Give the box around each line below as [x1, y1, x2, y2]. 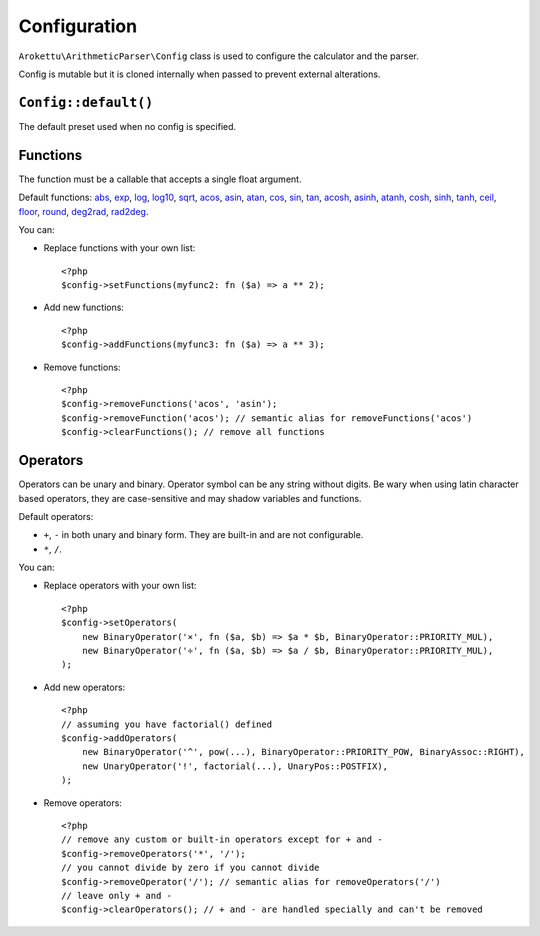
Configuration [18, 15, 138, 37]
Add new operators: [43, 681, 126, 693]
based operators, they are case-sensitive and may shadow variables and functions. [18, 492, 362, 504]
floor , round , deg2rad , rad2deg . [18, 205, 149, 217]
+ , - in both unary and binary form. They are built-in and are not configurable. [43, 529, 364, 541]
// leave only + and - [61, 890, 173, 901]
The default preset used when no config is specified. [18, 120, 237, 132]
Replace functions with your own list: [43, 242, 196, 254]
